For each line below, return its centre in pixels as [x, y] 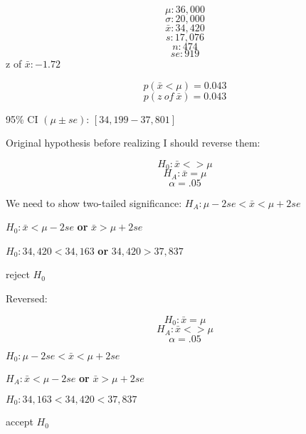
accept [20, 422]
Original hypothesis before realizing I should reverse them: [133, 143]
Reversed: [27, 298]
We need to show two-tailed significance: [94, 202]
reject [18, 274]
